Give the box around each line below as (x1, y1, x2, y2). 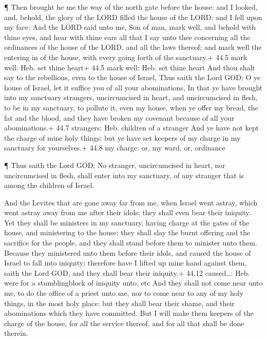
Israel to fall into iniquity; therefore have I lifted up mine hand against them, (4, 257, 247, 268)
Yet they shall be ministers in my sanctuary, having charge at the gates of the (4, 217, 250, 228)
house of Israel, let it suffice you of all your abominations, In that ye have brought (4, 82, 263, 92)
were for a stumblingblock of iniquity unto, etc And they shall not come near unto (4, 277, 263, 288)
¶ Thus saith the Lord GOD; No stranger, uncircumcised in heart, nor (4, 159, 225, 170)
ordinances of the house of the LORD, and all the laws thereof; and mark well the (4, 42, 262, 52)
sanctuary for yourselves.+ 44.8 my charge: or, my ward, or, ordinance (4, 142, 225, 153)
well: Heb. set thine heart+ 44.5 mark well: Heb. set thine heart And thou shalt (4, 62, 255, 72)
